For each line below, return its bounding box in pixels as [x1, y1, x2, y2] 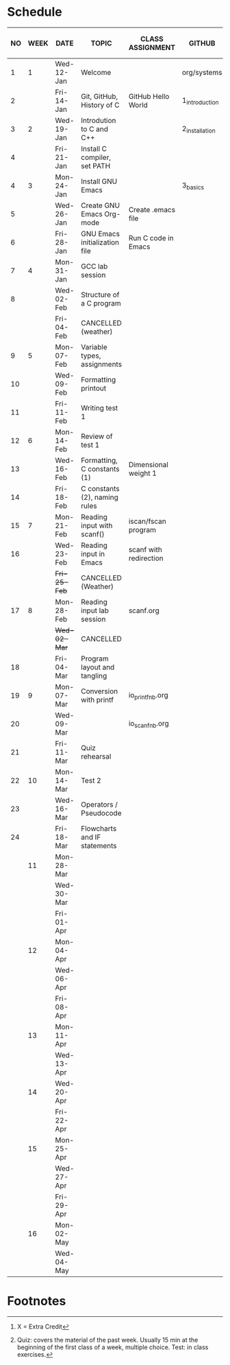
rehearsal [81, 752, 112, 761]
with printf [81, 695, 114, 704]
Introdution [81, 116, 116, 126]
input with [81, 521, 113, 531]
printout [81, 384, 107, 393]
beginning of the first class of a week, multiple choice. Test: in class [16, 1343, 209, 1351]
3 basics [181, 180, 204, 191]
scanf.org [128, 606, 159, 615]
